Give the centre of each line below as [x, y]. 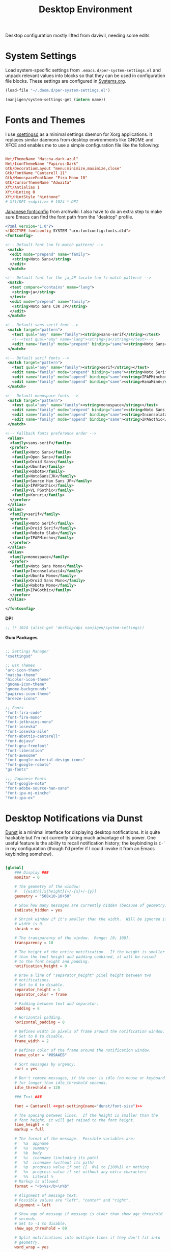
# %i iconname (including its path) [57, 1158]
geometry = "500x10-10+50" [43, 896]
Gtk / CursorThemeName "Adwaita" [38, 183]
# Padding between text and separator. [57, 1004]
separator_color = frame [41, 994]
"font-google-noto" [26, 783]
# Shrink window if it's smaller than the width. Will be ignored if [91, 919]
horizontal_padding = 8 [40, 1022]
